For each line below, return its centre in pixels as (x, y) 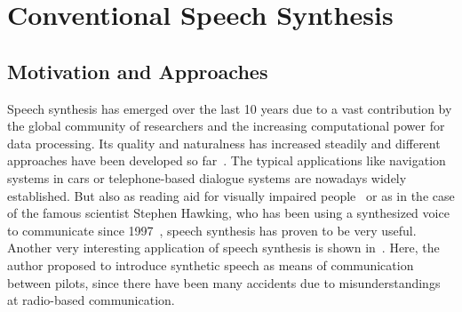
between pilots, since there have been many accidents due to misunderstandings (224, 282)
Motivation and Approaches (138, 71)
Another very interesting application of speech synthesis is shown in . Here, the (223, 248)
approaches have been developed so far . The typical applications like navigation (227, 160)
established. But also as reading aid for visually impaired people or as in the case (231, 195)
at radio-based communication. (91, 300)
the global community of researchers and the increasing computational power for (226, 126)
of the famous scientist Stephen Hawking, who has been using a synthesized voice (228, 213)
